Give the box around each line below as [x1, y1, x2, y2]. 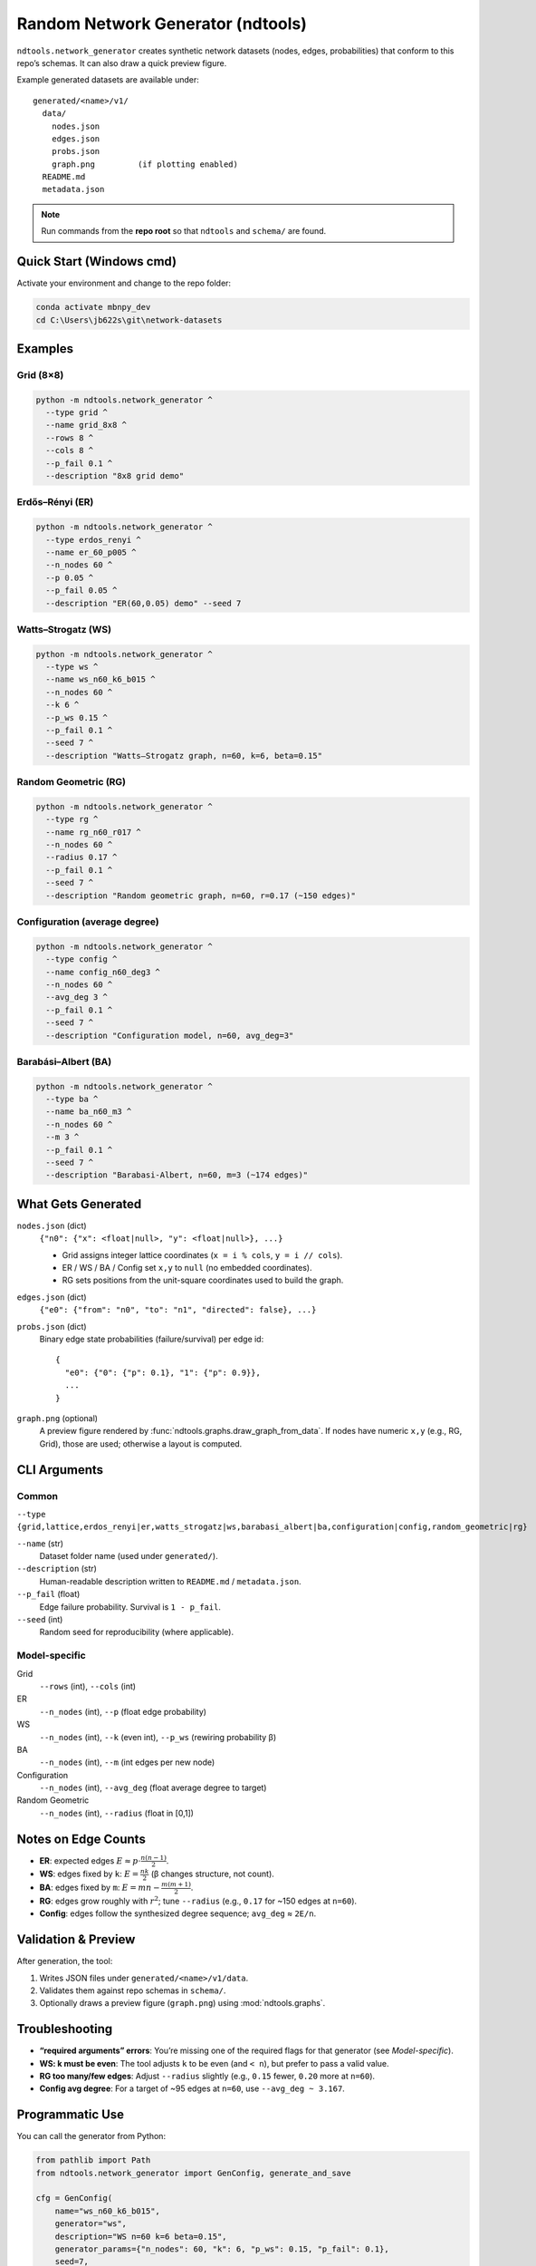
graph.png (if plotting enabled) [51, 159, 239, 169]
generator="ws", [54, 2219, 127, 2229]
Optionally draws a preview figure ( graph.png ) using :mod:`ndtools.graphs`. [39, 1998, 326, 2009]
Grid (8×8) [16, 368, 64, 381]
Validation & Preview [16, 1932, 136, 1948]
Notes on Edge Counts [16, 1831, 147, 1846]
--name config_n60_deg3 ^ [45, 966, 160, 977]
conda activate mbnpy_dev [35, 302, 151, 313]
